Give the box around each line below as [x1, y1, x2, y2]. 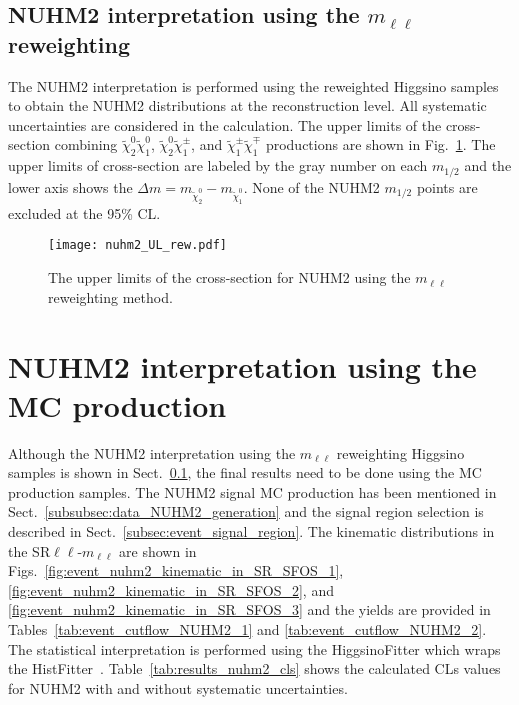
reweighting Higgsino [336, 442, 465, 463]
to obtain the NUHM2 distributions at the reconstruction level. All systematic [8, 95, 487, 116]
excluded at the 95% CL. [8, 202, 161, 223]
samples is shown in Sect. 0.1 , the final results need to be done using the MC [8, 462, 482, 483]
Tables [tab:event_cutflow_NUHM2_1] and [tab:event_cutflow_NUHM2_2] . [8, 618, 487, 639]
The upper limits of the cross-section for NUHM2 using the [48, 267, 411, 288]
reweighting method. [48, 286, 173, 307]
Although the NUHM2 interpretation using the [8, 442, 296, 463]
